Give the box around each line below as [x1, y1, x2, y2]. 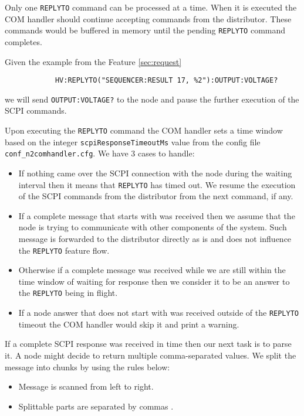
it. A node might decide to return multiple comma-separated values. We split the [5, 349, 296, 361]
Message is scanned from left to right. [18, 380, 154, 393]
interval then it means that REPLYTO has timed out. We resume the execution [18, 178, 296, 190]
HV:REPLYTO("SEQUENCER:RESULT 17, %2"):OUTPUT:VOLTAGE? [55, 76, 278, 85]
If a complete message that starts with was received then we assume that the [18, 209, 295, 221]
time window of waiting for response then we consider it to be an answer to [18, 275, 290, 287]
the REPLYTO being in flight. [18, 287, 118, 299]
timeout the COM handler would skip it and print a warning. [18, 318, 239, 330]
